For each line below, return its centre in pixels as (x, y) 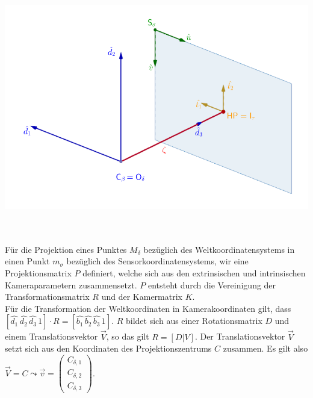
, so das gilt (128, 336)
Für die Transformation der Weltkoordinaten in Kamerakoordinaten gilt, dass (148, 308)
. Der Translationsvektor (240, 336)
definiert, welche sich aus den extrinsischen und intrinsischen (194, 273)
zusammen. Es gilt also (265, 348)
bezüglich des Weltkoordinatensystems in (219, 249)
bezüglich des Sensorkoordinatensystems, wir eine (157, 261)
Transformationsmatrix (47, 297)
